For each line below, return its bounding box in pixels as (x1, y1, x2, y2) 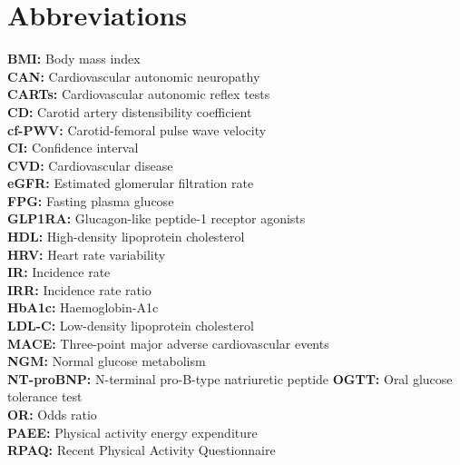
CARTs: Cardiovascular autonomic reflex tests (7, 84, 270, 104)
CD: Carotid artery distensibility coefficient (7, 102, 252, 121)
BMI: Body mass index (7, 49, 141, 68)
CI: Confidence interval (7, 138, 139, 157)
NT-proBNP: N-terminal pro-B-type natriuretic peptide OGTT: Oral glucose (7, 369, 453, 388)
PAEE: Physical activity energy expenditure (7, 422, 258, 441)
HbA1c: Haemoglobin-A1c (7, 298, 159, 317)
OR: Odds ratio (7, 405, 97, 423)
